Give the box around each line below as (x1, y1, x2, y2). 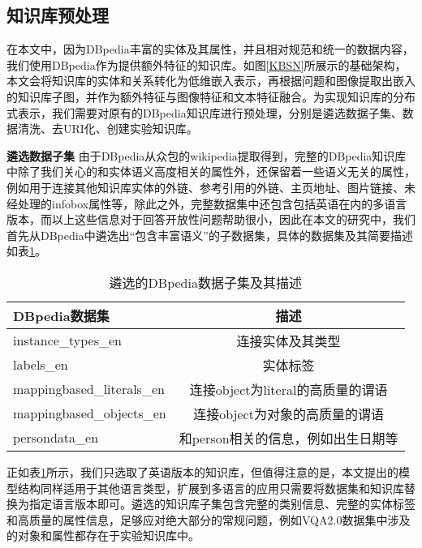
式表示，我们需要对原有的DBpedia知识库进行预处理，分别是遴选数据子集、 (6, 104, 403, 121)
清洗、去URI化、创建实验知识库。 (17, 120, 198, 137)
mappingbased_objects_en (13, 404, 166, 423)
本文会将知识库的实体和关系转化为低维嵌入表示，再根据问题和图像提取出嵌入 (6, 72, 416, 89)
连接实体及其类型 (236, 331, 341, 350)
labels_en (13, 355, 68, 375)
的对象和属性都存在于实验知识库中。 (6, 527, 200, 544)
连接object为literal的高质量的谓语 (189, 379, 388, 399)
